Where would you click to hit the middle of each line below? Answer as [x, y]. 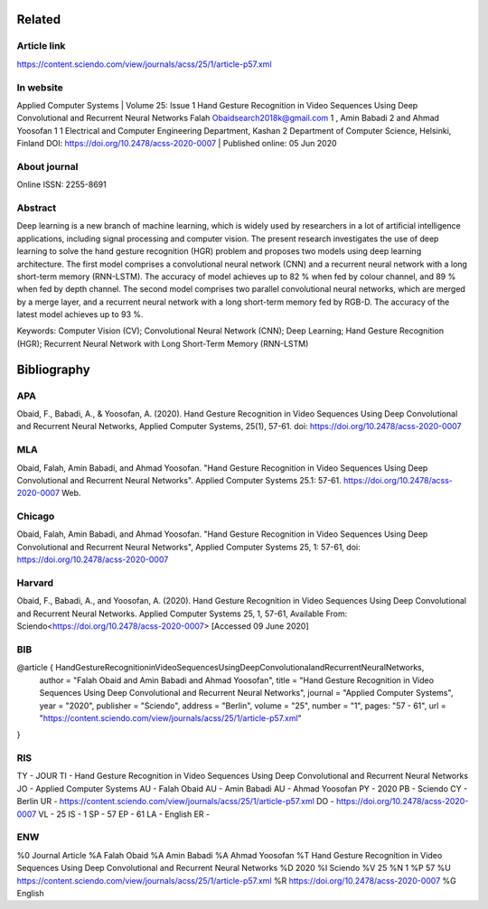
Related [39, 19]
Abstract [37, 208]
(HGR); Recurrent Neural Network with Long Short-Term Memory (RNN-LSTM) [163, 343]
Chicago [36, 517]
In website [40, 88]
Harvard [35, 583]
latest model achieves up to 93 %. [80, 314]
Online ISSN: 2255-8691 [62, 184]
